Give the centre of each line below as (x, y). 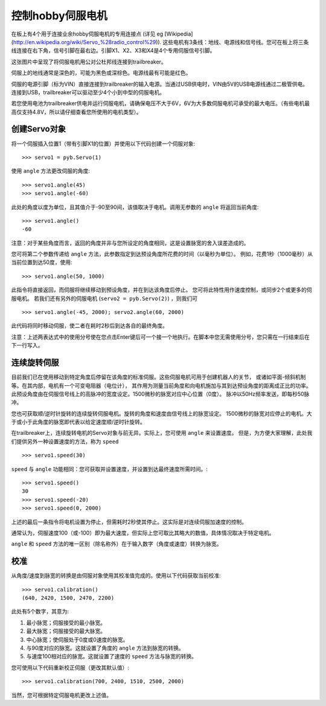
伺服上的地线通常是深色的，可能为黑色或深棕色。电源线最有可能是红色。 (101, 73)
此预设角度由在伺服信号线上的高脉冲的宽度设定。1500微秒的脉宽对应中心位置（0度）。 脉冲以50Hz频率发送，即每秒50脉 (160, 394)
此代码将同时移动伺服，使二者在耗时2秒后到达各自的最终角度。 (90, 326)
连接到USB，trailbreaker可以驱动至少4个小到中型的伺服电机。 (88, 92)
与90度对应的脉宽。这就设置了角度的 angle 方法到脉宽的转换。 (105, 648)
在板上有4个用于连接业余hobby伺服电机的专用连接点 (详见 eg (87, 34)
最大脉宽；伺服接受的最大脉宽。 (66, 631)
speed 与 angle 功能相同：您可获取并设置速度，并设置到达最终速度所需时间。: (110, 469)
